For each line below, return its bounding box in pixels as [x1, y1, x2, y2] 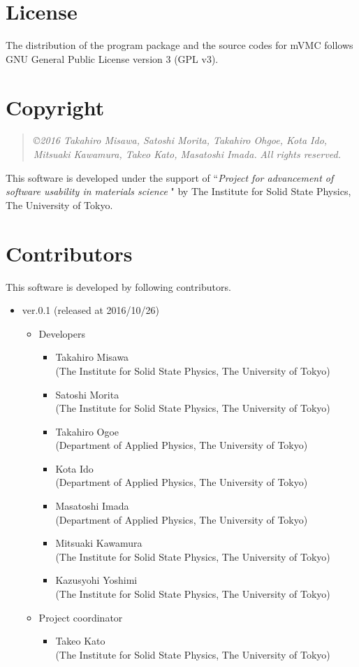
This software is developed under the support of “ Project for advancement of [6, 170, 334, 185]
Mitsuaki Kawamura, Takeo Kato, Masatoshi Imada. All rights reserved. [33, 147, 341, 162]
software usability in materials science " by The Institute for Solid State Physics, [6, 184, 351, 199]
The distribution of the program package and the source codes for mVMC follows [6, 38, 353, 52]
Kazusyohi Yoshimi [55, 573, 138, 587]
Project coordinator [38, 610, 123, 624]
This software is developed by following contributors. [6, 279, 231, 294]
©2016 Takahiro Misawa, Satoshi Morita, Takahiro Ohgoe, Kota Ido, [33, 133, 328, 148]
